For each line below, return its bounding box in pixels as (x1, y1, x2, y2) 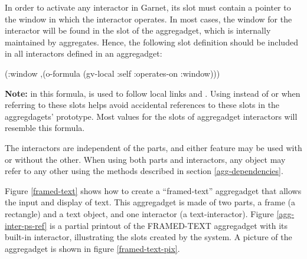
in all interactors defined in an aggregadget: (5, 47, 162, 60)
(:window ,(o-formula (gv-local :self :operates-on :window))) (5, 67, 220, 79)
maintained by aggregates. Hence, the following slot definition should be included (5, 35, 298, 48)
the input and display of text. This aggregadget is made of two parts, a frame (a (5, 196, 295, 208)
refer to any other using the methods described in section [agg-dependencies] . (5, 165, 283, 177)
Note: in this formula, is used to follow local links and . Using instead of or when (5, 87, 301, 99)
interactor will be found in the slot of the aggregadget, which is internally (5, 24, 271, 37)
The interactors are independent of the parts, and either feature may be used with (5, 141, 302, 153)
